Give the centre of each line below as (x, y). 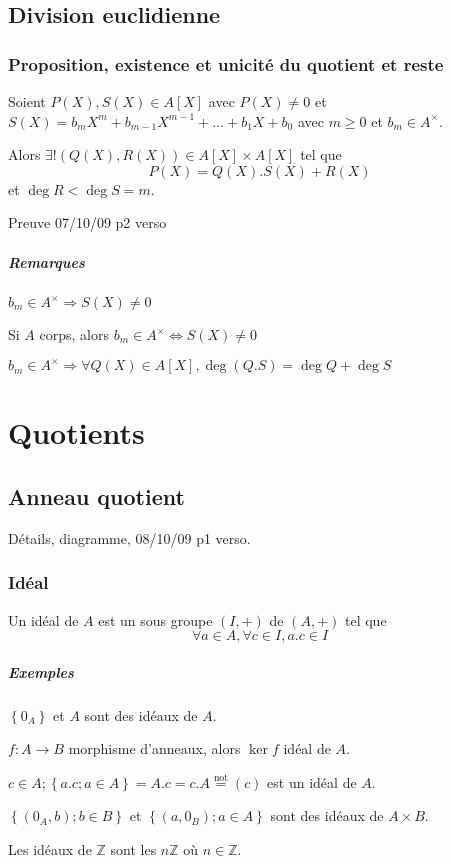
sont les (133, 849)
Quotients (76, 432)
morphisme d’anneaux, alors (154, 748)
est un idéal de (312, 781)
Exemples (41, 671)
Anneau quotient (96, 495)
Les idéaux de (50, 849)
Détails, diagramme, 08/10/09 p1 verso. (129, 537)
